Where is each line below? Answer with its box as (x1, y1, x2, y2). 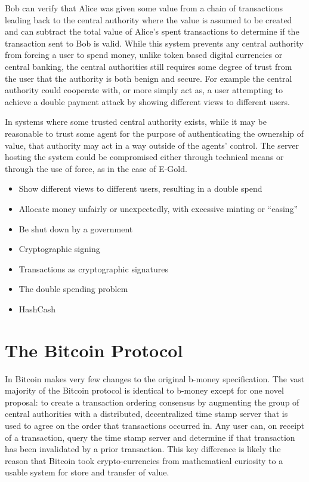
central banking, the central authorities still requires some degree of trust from (5, 60, 292, 72)
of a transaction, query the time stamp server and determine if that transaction (5, 431, 295, 443)
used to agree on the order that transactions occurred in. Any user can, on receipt (5, 419, 305, 431)
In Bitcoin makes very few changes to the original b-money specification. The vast (5, 372, 305, 385)
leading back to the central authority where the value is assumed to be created (5, 13, 292, 26)
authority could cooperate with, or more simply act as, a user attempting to (5, 84, 283, 96)
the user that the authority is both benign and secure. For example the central (5, 72, 292, 84)
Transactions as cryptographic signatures (18, 262, 169, 275)
